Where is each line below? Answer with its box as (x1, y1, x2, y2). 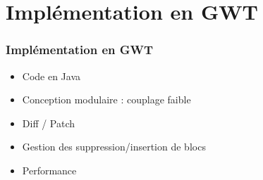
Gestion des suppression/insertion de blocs (22, 139, 206, 154)
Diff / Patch (22, 115, 75, 130)
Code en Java (22, 68, 81, 83)
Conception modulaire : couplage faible (22, 92, 191, 107)
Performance (22, 162, 77, 177)
